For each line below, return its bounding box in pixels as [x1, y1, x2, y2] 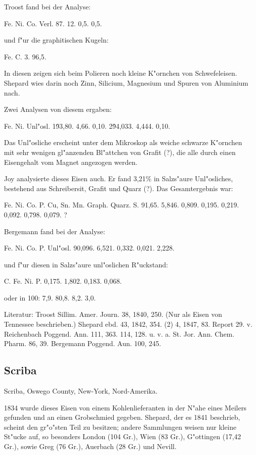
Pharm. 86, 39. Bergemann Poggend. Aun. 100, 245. [4, 338, 162, 349]
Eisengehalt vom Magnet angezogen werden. [4, 156, 138, 167]
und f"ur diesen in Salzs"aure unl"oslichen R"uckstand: [4, 259, 168, 269]
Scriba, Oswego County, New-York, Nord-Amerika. [4, 386, 158, 396]
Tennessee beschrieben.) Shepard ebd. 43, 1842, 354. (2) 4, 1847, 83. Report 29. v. [4, 319, 253, 329]
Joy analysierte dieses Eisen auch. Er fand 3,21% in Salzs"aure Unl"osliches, [4, 173, 233, 184]
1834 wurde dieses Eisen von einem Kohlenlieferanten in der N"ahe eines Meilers [4, 402, 247, 412]
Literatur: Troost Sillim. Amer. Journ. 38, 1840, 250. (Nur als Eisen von [4, 309, 222, 319]
